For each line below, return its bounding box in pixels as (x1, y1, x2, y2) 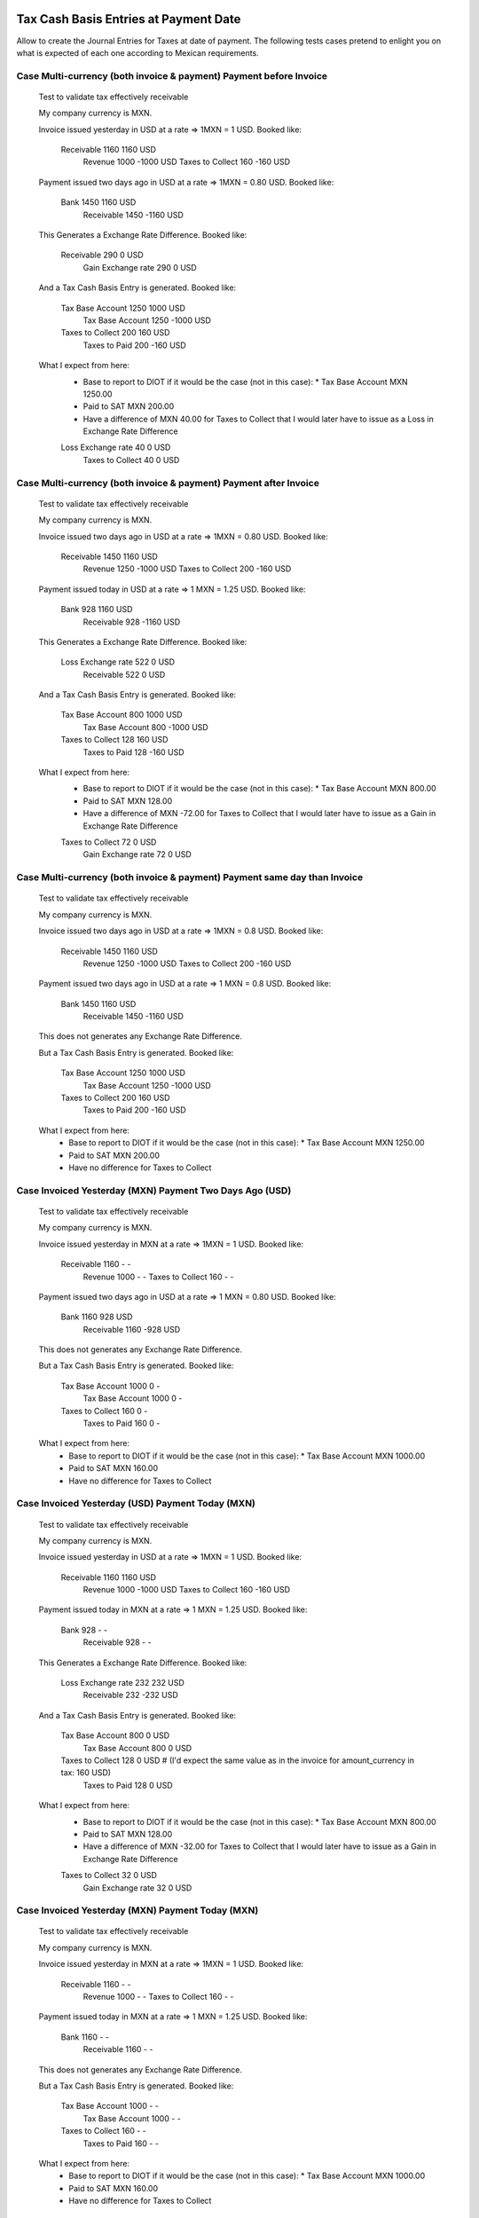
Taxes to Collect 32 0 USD (60, 1870, 157, 1881)
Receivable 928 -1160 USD (82, 617, 181, 627)
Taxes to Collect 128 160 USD (60, 735, 169, 745)
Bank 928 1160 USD (60, 604, 133, 615)
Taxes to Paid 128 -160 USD (82, 746, 185, 758)
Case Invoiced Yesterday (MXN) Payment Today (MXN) (16, 1904, 259, 1916)
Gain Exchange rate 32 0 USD (82, 1882, 192, 1893)
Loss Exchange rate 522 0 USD (60, 657, 176, 667)
